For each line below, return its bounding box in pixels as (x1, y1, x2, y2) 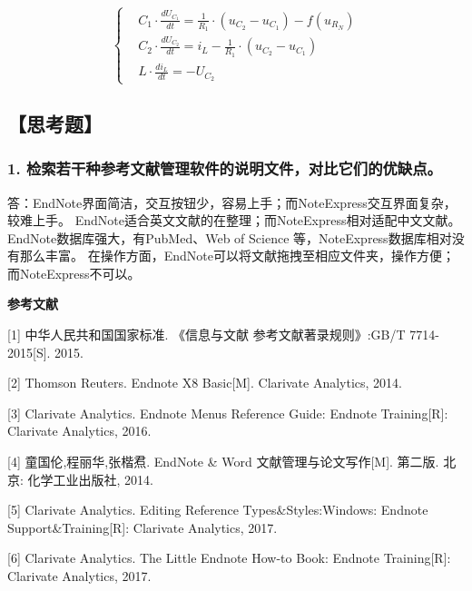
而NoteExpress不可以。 (7, 263, 141, 282)
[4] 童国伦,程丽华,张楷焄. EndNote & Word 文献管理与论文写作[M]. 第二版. (7, 452, 439, 471)
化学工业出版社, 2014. (27, 469, 153, 488)
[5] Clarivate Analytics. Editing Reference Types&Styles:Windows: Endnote (7, 500, 428, 519)
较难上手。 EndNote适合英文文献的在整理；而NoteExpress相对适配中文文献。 (7, 211, 461, 230)
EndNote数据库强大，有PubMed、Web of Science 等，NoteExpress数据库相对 (7, 228, 452, 247)
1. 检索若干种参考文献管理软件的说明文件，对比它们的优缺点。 (7, 157, 442, 180)
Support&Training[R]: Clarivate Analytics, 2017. (7, 517, 278, 537)
